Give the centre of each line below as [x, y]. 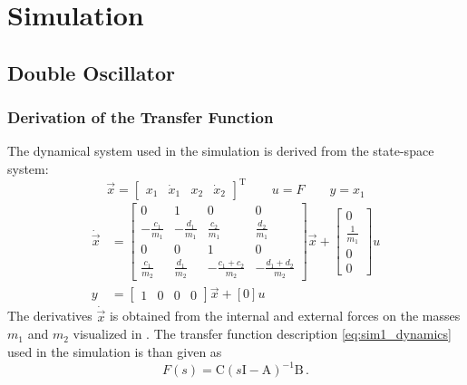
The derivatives [50, 316]
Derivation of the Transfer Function [141, 117]
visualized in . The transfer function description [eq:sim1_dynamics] [262, 334]
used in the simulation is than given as [115, 351]
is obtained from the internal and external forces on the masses [285, 316]
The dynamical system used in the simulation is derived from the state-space [221, 151]
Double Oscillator [91, 72]
